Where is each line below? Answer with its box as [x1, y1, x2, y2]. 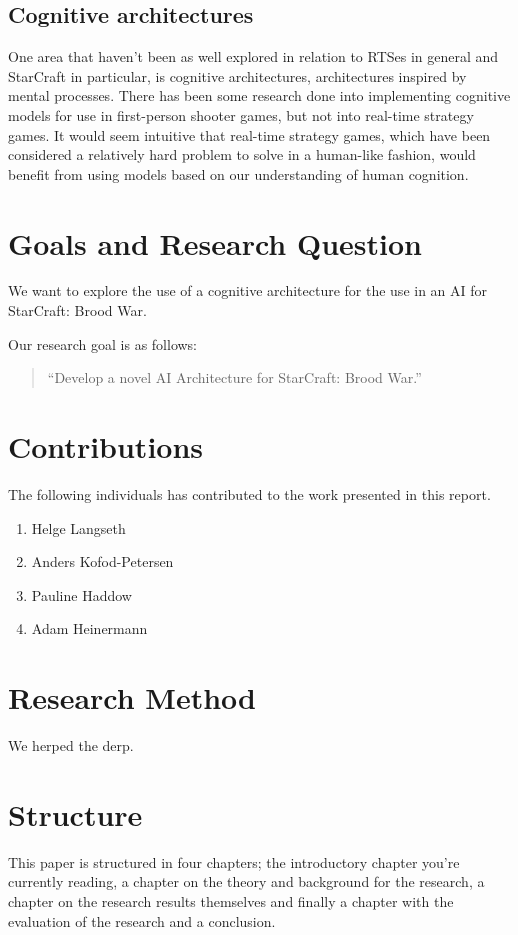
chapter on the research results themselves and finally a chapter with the [8, 890, 454, 911]
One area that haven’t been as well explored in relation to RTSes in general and [8, 46, 499, 67]
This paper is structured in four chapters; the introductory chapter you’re [8, 851, 460, 872]
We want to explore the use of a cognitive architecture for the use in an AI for [8, 280, 488, 301]
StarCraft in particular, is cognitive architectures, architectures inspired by [8, 65, 467, 86]
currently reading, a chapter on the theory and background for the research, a [8, 871, 485, 892]
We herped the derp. [8, 735, 134, 756]
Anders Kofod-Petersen [31, 551, 174, 572]
